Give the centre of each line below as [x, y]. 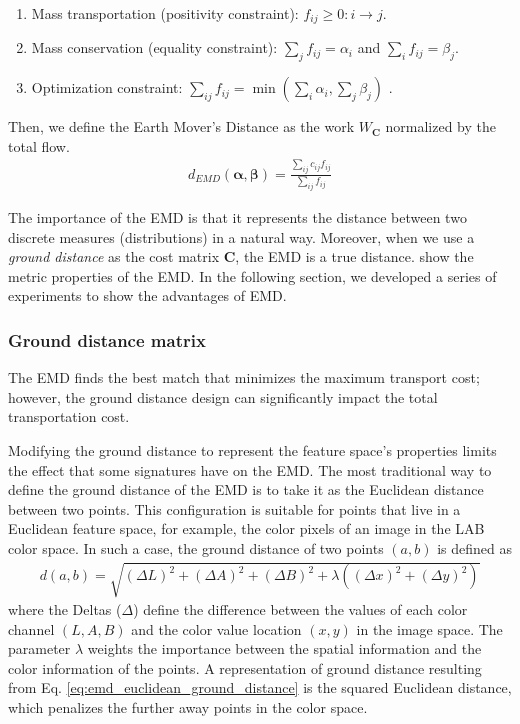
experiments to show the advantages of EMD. [147, 295]
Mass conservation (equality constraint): [154, 47]
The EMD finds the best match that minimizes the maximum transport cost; [244, 377]
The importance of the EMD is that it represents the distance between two [237, 217]
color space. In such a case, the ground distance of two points [196, 547]
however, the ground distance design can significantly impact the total [223, 396]
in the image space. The [429, 628]
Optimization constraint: [107, 87]
